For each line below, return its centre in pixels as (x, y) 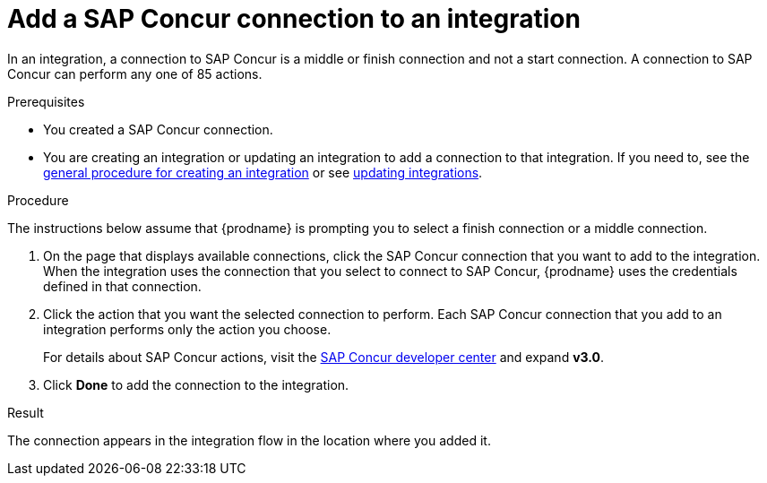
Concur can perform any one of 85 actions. (135, 73)
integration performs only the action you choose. (187, 329)
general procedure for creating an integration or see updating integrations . (263, 172)
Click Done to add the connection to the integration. (196, 384)
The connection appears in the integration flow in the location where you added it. (249, 440)
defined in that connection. (122, 286)
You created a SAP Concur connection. (158, 129)
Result (26, 412)
